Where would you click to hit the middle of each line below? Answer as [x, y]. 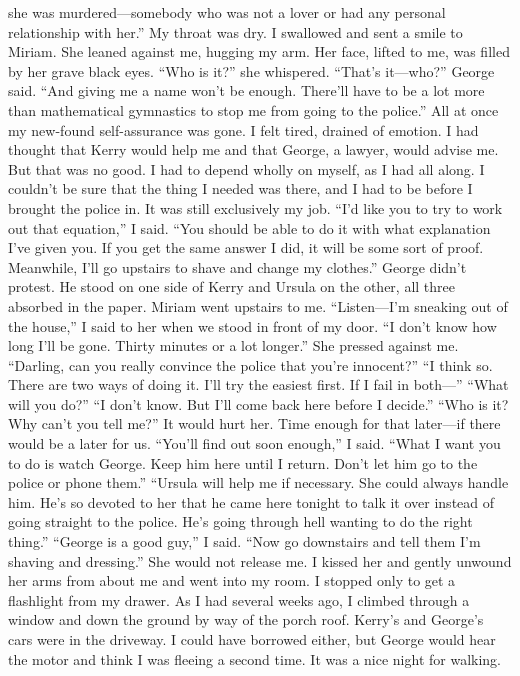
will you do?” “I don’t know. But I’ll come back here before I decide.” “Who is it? [258, 403]
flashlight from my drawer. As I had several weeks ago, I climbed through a [239, 599]
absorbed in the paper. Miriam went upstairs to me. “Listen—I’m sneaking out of [258, 305]
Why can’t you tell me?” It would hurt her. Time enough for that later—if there [254, 423]
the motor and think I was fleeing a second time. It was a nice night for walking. [254, 658]
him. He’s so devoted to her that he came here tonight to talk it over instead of [251, 501]
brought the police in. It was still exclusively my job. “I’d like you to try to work [255, 207]
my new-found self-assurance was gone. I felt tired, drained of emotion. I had [243, 129]
